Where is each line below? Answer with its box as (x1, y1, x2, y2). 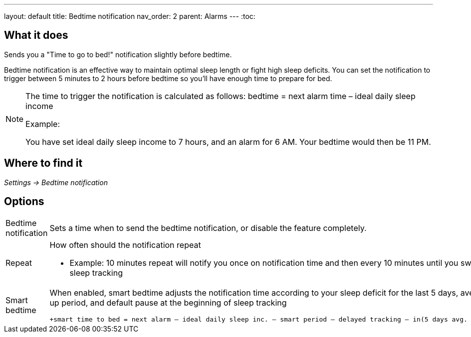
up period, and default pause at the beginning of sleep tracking (49, 297, 287, 308)
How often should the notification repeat (49, 239, 201, 250)
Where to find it (4, 157, 83, 170)
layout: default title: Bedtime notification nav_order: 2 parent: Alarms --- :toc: (4, 12, 255, 20)
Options (4, 195, 44, 208)
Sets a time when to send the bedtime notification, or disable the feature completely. (49, 223, 367, 233)
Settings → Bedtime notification (4, 178, 108, 187)
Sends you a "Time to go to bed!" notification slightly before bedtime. (4, 50, 232, 59)
